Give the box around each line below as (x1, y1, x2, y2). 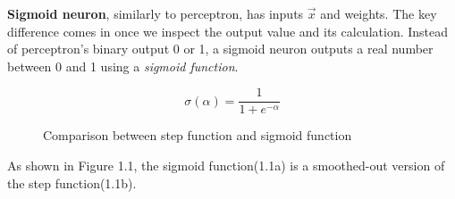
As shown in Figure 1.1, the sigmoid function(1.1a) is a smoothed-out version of (7, 156, 445, 175)
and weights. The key (320, 4, 437, 22)
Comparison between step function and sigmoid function (43, 126, 352, 145)
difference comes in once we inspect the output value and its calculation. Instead (7, 21, 449, 40)
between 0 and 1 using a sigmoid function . (7, 56, 239, 75)
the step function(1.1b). (7, 173, 137, 192)
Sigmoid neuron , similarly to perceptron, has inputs (7, 4, 304, 22)
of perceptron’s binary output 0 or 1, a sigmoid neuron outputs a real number (7, 39, 434, 58)
